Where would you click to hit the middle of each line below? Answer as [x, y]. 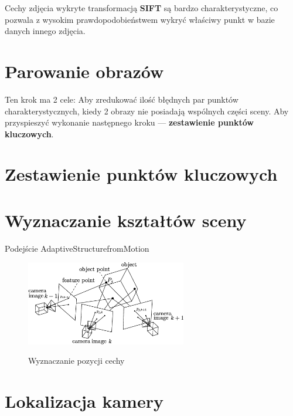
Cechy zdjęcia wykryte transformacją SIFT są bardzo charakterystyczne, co [142, 8]
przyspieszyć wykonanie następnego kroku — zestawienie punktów [129, 122]
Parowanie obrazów [84, 71]
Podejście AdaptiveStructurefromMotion [77, 248]
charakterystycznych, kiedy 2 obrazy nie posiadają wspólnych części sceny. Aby [147, 111]
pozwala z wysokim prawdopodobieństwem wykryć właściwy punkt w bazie [140, 19]
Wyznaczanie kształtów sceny [126, 220]
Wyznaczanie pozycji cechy [76, 361]
